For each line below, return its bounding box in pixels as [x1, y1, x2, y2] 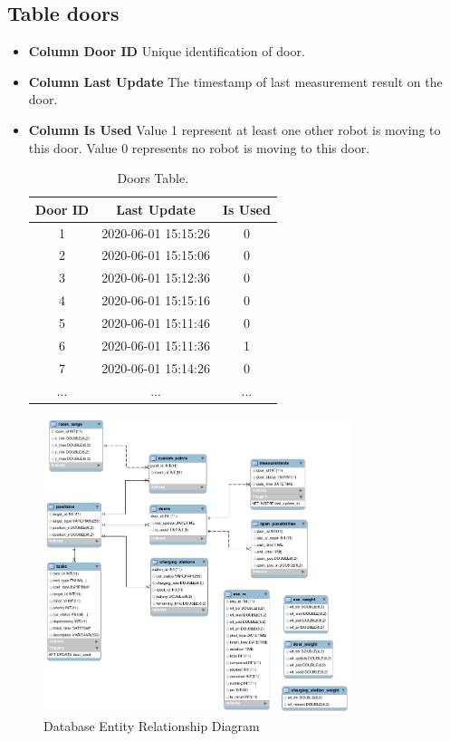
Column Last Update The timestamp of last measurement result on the [28, 72, 443, 91]
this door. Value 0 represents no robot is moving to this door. [28, 138, 370, 157]
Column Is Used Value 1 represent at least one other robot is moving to [28, 120, 441, 139]
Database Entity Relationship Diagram [43, 717, 260, 736]
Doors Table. [117, 168, 189, 188]
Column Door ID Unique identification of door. [28, 42, 305, 61]
